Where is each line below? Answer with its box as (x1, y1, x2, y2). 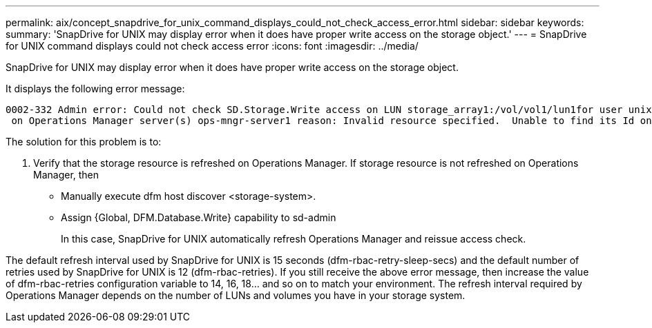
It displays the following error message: (6, 83, 185, 94)
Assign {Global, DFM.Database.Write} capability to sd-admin (61, 212, 336, 223)
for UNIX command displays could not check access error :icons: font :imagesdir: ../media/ (6, 40, 419, 52)
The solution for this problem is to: (6, 136, 162, 147)
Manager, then (33, 169, 99, 181)
